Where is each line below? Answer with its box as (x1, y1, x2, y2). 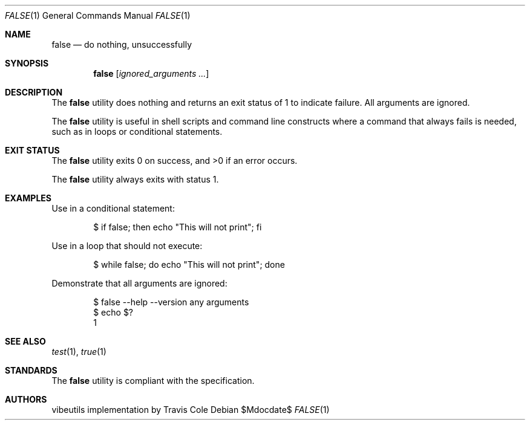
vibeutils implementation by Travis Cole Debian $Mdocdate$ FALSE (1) (51, 404, 330, 415)
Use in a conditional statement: (51, 203, 175, 213)
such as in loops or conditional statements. (51, 126, 223, 137)
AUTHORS (5, 394, 47, 404)
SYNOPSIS (5, 58, 49, 68)
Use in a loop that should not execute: (51, 241, 203, 251)
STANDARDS (5, 365, 57, 375)
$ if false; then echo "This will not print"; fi (93, 222, 262, 232)
